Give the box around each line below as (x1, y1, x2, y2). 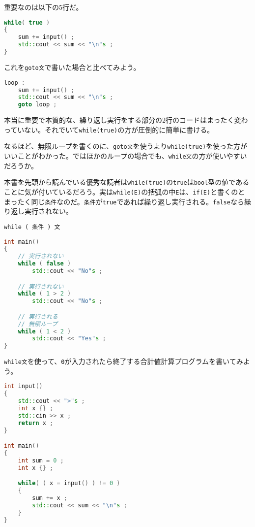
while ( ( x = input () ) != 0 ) (18, 480, 120, 487)
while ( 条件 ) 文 (4, 223, 60, 231)
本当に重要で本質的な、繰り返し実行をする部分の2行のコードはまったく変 (4, 115, 241, 125)
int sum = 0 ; (18, 457, 64, 464)
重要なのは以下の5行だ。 (4, 2, 83, 12)
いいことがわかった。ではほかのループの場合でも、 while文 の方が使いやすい (4, 151, 247, 161)
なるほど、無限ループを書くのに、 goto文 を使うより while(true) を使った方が (4, 141, 248, 151)
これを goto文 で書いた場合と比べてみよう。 (4, 62, 141, 72)
